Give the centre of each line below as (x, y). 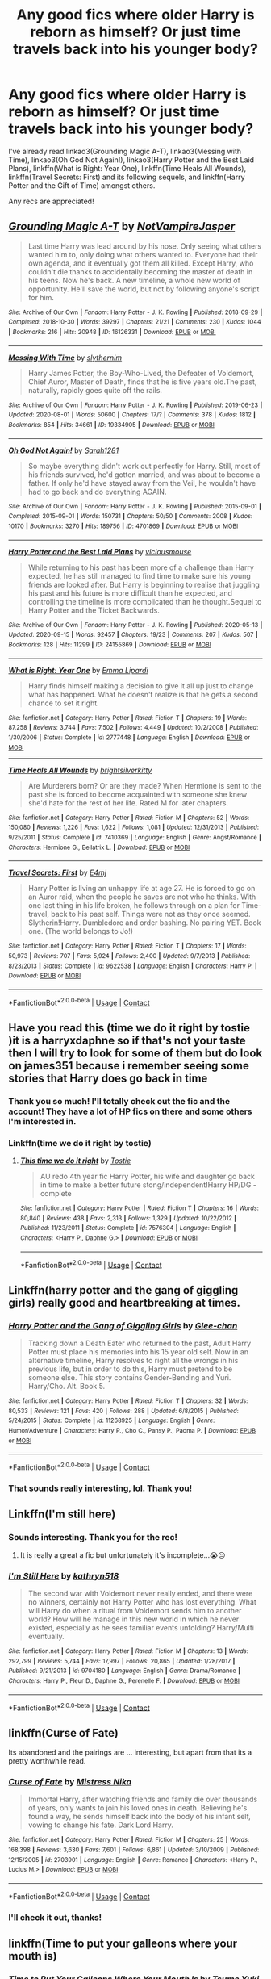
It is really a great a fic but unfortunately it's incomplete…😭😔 (123, 1554)
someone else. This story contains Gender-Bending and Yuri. (129, 1378)
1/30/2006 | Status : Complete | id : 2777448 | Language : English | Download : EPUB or (129, 737)
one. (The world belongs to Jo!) (81, 931)
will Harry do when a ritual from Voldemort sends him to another (135, 1610)
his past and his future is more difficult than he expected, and (130, 593)
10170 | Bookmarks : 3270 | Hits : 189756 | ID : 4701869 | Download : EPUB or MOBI (123, 526)
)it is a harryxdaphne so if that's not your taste (127, 1040)
